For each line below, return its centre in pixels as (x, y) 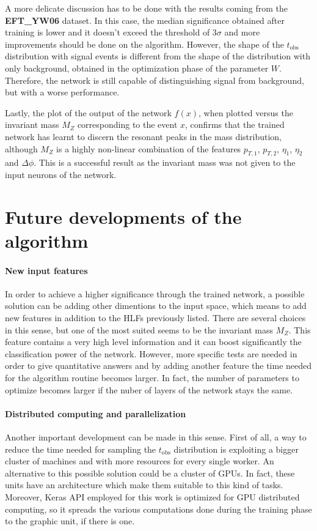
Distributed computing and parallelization (96, 413)
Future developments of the (123, 216)
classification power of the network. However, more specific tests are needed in (151, 353)
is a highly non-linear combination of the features (149, 148)
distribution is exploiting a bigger (236, 449)
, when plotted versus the (246, 112)
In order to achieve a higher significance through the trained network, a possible (155, 293)
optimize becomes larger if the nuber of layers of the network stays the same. (149, 389)
